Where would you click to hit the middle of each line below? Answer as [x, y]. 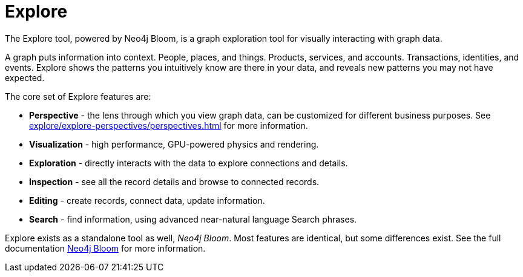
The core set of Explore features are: [78, 96]
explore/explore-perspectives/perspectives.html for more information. [169, 125]
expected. [25, 77]
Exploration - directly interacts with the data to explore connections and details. [189, 163]
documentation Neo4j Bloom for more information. [105, 248]
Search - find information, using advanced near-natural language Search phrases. [193, 219]
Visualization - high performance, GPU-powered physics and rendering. [174, 144]
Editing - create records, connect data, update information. [147, 200]
